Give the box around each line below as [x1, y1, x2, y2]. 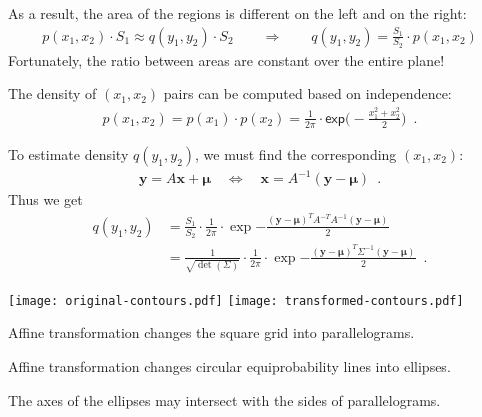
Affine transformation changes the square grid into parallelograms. [8, 322, 415, 343]
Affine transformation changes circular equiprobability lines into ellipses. [8, 355, 451, 376]
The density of [8, 83, 97, 104]
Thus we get [8, 189, 83, 210]
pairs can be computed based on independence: [163, 83, 452, 104]
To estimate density [8, 143, 129, 164]
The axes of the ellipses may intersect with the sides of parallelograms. [8, 389, 441, 410]
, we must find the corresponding [195, 143, 397, 164]
